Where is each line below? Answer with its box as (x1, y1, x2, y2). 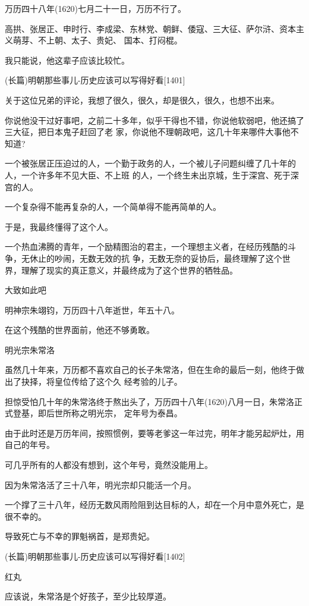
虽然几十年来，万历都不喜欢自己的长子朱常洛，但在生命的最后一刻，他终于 (5, 363, 296, 376)
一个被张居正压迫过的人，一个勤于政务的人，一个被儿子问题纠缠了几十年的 (5, 157, 296, 169)
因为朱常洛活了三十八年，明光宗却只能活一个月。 (5, 478, 196, 491)
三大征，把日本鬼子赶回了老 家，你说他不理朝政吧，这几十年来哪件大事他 (5, 125, 291, 138)
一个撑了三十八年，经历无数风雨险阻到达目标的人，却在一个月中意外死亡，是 (5, 498, 304, 511)
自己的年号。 (5, 438, 55, 451)
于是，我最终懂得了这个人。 (5, 220, 113, 233)
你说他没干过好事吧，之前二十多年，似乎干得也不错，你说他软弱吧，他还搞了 (5, 114, 304, 126)
